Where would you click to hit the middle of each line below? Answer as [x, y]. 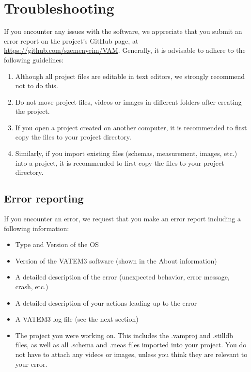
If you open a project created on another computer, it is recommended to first [131, 127]
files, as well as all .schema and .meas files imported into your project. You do [131, 345]
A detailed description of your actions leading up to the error [106, 302]
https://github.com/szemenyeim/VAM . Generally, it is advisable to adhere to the [125, 50]
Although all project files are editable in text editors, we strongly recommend [130, 76]
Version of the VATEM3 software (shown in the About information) [116, 260]
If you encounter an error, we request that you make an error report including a [122, 219]
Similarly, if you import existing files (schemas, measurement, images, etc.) [126, 153]
